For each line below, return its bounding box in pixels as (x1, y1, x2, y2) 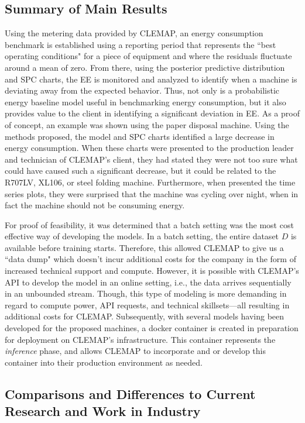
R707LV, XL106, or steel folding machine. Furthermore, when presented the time (5, 176, 296, 188)
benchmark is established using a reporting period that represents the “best (5, 38, 276, 50)
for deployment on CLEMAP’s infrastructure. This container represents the (5, 333, 276, 345)
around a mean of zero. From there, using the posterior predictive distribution (5, 61, 285, 73)
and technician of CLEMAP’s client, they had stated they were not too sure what (5, 153, 298, 165)
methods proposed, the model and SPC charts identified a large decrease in (5, 130, 275, 142)
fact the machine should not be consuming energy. (5, 199, 185, 211)
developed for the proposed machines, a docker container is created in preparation (5, 322, 299, 334)
